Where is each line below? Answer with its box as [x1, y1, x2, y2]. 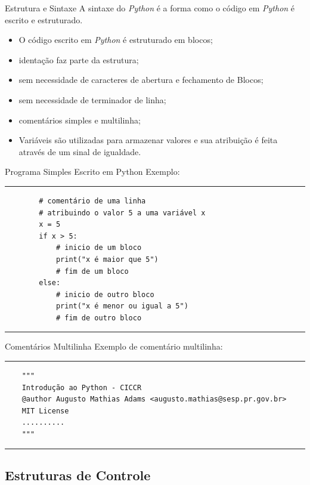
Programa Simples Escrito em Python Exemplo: [5, 165, 180, 178]
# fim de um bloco [55, 267, 129, 276]
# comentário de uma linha [39, 196, 146, 205]
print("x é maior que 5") [55, 255, 159, 264]
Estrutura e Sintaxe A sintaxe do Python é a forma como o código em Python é [5, 2, 295, 14]
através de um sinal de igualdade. [18, 145, 141, 157]
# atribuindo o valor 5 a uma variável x [39, 208, 206, 217]
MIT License [21, 406, 69, 415]
